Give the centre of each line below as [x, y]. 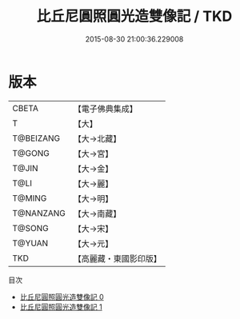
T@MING [30, 198]
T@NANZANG [39, 213]
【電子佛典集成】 [106, 109]
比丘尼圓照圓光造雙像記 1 [61, 307]
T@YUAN [30, 243]
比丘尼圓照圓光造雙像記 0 [62, 297]
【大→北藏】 [97, 138]
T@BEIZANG [36, 138]
